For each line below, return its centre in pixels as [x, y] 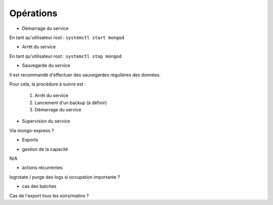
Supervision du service [46, 121]
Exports [30, 140]
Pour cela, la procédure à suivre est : [48, 84]
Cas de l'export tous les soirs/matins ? [49, 195]
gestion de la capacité [45, 149]
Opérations [33, 13]
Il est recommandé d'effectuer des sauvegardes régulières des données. [85, 75]
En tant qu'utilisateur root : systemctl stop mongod [65, 56]
